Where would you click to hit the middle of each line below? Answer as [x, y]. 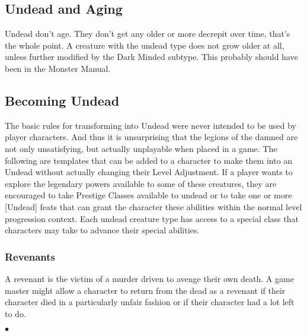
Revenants [30, 256]
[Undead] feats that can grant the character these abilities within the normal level [153, 206]
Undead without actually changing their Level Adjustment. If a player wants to [149, 172]
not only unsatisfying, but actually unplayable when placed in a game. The [141, 148]
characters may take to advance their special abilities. [102, 230]
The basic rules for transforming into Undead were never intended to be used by [151, 125]
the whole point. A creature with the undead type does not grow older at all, [145, 45]
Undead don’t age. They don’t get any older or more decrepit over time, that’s [148, 34]
